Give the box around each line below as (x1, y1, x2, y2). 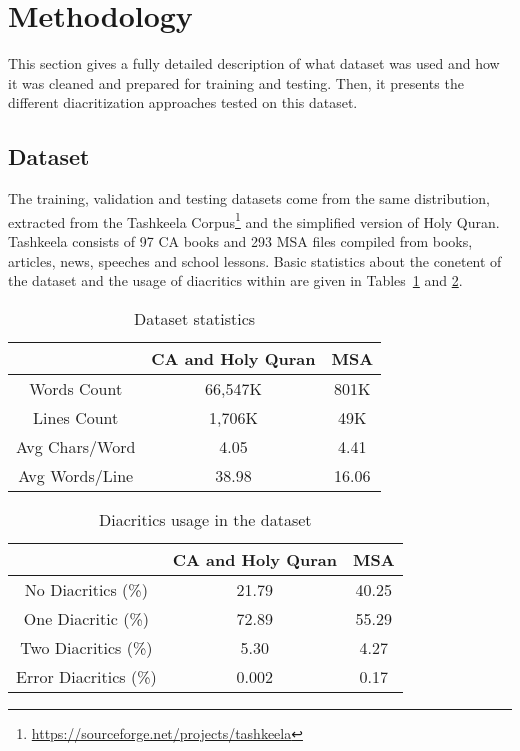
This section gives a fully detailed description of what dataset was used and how (8, 53, 500, 74)
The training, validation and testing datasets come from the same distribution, (8, 188, 490, 209)
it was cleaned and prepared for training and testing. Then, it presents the (8, 72, 464, 93)
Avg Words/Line (18, 463, 134, 487)
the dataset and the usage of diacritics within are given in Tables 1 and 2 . (8, 270, 463, 291)
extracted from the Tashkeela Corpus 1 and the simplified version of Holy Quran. (8, 208, 500, 232)
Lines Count (33, 405, 119, 429)
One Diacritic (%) (23, 606, 149, 630)
